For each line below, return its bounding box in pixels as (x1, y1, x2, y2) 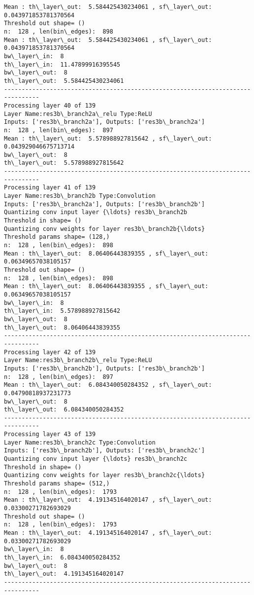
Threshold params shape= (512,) (4, 480, 110, 487)
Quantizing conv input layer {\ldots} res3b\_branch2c (4, 455, 188, 463)
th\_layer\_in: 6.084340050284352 (4, 554, 121, 561)
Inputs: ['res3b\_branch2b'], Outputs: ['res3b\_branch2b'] (4, 365, 205, 372)
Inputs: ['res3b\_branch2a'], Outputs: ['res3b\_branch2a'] (4, 118, 205, 126)
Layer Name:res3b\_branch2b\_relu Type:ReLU (4, 357, 152, 364)
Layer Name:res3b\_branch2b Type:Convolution (4, 192, 156, 200)
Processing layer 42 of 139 (4, 348, 96, 356)
